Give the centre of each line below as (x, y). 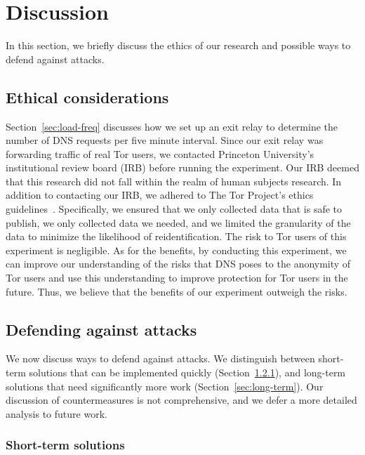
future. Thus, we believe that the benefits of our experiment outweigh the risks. (177, 291)
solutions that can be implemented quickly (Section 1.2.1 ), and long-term (187, 372)
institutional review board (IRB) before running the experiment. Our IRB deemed (182, 167)
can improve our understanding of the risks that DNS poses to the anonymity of (178, 264)
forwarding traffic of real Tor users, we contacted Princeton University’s (160, 153)
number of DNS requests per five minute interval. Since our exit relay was (165, 140)
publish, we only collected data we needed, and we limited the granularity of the (178, 222)
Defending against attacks (101, 329)
